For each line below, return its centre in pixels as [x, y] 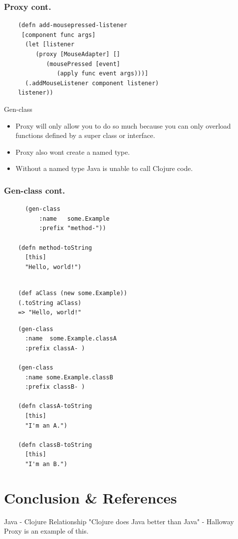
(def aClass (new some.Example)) [73, 293]
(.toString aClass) [50, 303]
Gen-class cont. [35, 190]
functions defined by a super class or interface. [85, 135]
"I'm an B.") [46, 464]
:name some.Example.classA [71, 339]
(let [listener [50, 45]
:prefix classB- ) [55, 387]
